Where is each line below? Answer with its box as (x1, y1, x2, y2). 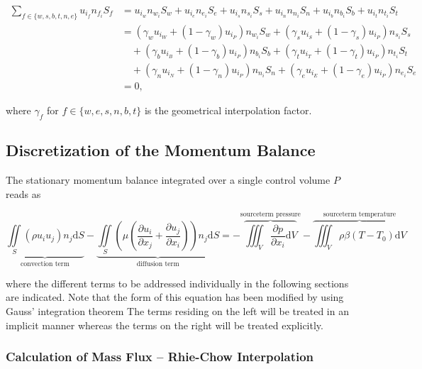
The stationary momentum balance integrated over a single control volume (6, 172, 331, 187)
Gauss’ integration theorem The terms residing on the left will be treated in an (6, 304, 349, 318)
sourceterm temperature (323, 211, 396, 219)
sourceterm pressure (240, 210, 301, 218)
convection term (21, 260, 70, 268)
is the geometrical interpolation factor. (144, 102, 312, 117)
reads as (6, 186, 41, 201)
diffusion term (136, 260, 179, 268)
